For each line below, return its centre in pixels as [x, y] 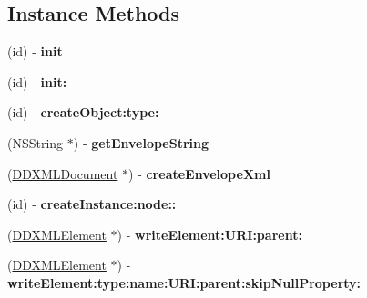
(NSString [36, 142]
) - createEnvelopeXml [199, 173]
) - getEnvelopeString [141, 142]
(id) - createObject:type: [83, 112]
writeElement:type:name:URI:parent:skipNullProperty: [184, 282]
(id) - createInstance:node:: [92, 204]
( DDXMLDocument [63, 173]
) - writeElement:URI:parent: [209, 234]
